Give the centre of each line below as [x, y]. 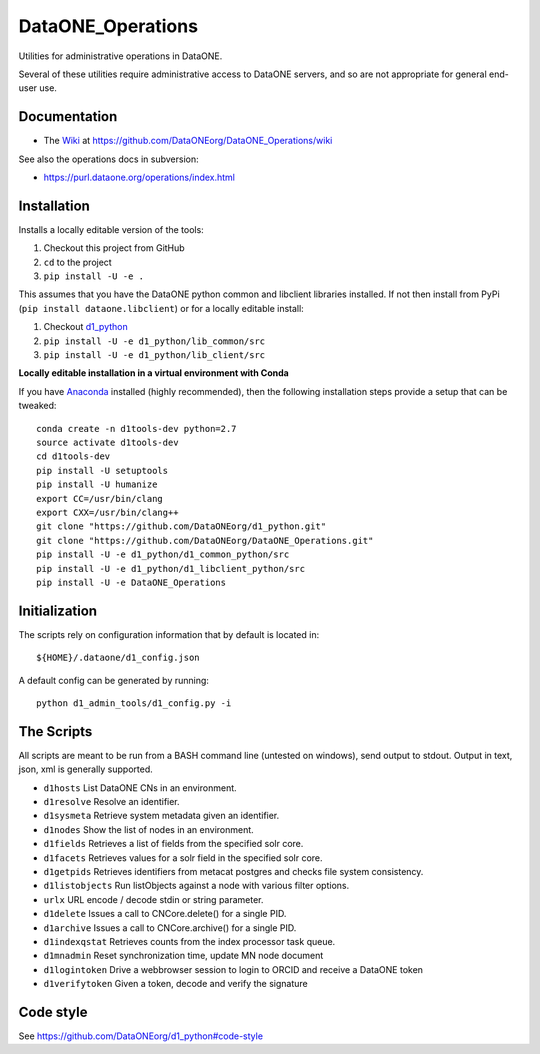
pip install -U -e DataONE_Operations [131, 582]
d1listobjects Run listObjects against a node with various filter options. [196, 886]
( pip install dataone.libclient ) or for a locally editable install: [161, 308]
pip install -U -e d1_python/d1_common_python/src [163, 554]
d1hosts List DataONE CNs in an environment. [140, 787]
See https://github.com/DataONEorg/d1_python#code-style [141, 1036]
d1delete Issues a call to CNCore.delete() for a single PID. [165, 914]
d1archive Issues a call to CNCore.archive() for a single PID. [170, 927]
